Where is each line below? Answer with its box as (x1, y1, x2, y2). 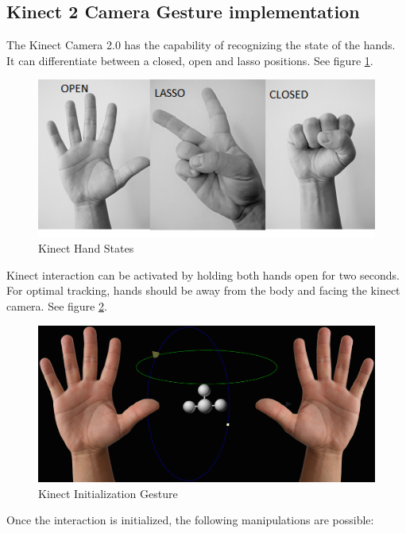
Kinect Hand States (38, 240, 134, 257)
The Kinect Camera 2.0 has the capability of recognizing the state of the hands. (6, 37, 396, 53)
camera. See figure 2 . (6, 298, 107, 315)
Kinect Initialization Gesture (38, 485, 178, 501)
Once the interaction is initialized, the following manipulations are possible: (6, 512, 374, 528)
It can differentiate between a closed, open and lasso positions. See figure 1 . (6, 52, 373, 68)
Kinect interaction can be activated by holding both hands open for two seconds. (6, 266, 400, 283)
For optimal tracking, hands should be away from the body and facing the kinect (6, 282, 400, 299)
